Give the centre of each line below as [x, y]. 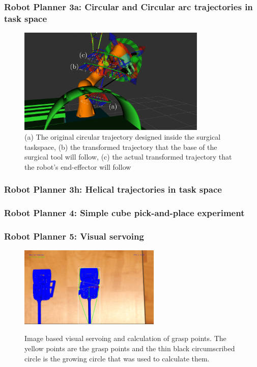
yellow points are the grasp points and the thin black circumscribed [130, 348]
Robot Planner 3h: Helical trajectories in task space [113, 189]
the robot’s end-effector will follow [78, 166]
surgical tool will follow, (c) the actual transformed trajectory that [128, 157]
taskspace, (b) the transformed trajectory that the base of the [121, 147]
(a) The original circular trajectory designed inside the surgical [123, 137]
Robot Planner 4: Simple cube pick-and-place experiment [124, 213]
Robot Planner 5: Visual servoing [74, 236]
